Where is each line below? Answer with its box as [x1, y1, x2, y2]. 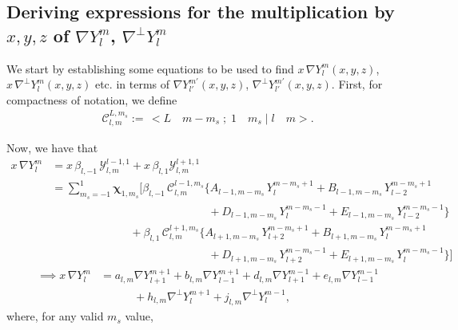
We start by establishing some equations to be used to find [6, 60, 294, 77]
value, [125, 308, 153, 324]
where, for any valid [6, 308, 104, 324]
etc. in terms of [94, 76, 170, 92]
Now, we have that [6, 139, 98, 156]
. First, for [331, 76, 383, 92]
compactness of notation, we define [6, 91, 177, 108]
